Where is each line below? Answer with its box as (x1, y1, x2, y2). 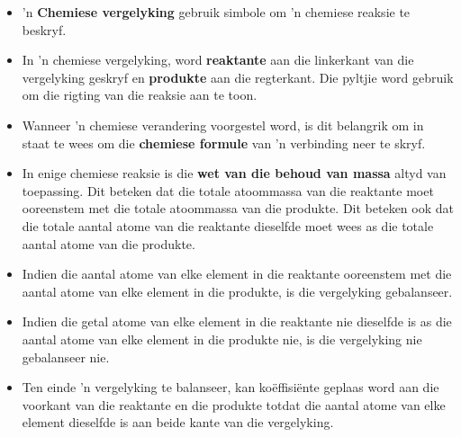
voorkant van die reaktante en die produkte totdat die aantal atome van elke (22, 395, 446, 414)
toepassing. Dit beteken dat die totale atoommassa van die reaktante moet (22, 181, 434, 200)
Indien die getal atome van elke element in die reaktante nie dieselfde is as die (22, 312, 452, 331)
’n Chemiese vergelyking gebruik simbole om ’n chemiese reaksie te (22, 3, 411, 21)
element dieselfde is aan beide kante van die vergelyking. (22, 413, 334, 432)
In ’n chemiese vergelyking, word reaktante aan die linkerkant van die (22, 50, 414, 69)
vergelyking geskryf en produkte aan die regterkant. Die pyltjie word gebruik (22, 67, 454, 86)
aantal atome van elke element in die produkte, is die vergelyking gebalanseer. (22, 281, 453, 300)
